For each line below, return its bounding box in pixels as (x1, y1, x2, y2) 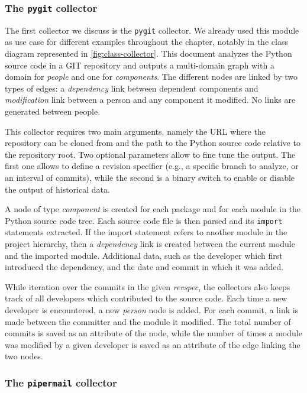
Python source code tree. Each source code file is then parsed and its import (5, 214, 283, 226)
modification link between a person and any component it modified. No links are (5, 93, 296, 106)
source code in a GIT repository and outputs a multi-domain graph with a (5, 59, 274, 71)
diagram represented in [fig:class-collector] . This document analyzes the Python (5, 47, 292, 60)
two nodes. (5, 350, 44, 362)
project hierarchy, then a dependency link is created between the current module (5, 238, 295, 249)
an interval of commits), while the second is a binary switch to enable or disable (5, 171, 295, 183)
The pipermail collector (5, 375, 117, 389)
